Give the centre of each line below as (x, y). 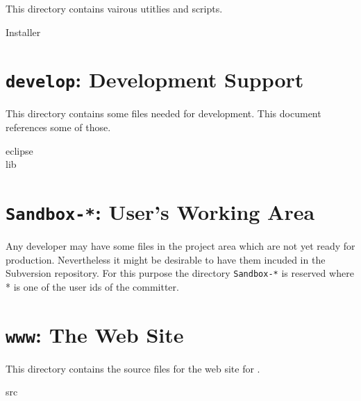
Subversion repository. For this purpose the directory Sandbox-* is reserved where (180, 273)
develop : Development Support (155, 79)
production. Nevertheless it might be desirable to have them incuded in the (166, 259)
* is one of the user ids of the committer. (92, 286)
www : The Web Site (95, 334)
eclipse (19, 150)
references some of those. (58, 127)
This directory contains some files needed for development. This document (163, 113)
